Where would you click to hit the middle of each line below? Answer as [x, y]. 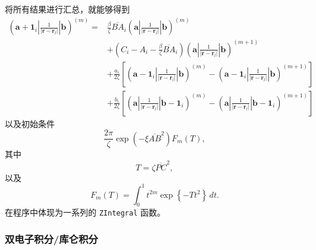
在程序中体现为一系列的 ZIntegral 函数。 [85, 212]
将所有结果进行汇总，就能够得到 [67, 9]
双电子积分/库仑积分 [51, 239]
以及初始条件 [30, 123]
